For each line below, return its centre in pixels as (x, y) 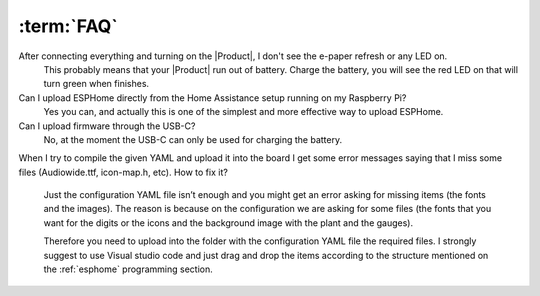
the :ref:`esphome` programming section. (128, 269)
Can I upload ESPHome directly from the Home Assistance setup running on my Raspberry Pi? (212, 97)
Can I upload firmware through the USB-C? (107, 126)
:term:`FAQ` (68, 26)
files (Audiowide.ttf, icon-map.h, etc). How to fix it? (123, 172)
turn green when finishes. (96, 84)
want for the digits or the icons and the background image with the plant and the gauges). (228, 222)
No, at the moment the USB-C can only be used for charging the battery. (193, 139)
